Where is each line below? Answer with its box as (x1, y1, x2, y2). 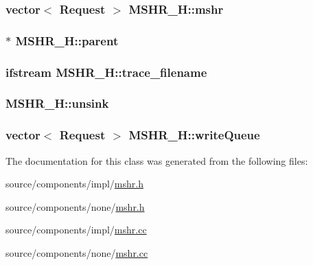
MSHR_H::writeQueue (128, 126, 260, 143)
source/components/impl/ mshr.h (5, 176, 143, 191)
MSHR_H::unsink (5, 95, 109, 112)
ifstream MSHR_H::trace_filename (5, 63, 207, 80)
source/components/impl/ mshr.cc (5, 222, 147, 237)
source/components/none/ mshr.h (5, 199, 145, 214)
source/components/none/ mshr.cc (5, 245, 148, 260)
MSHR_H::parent (15, 32, 119, 49)
